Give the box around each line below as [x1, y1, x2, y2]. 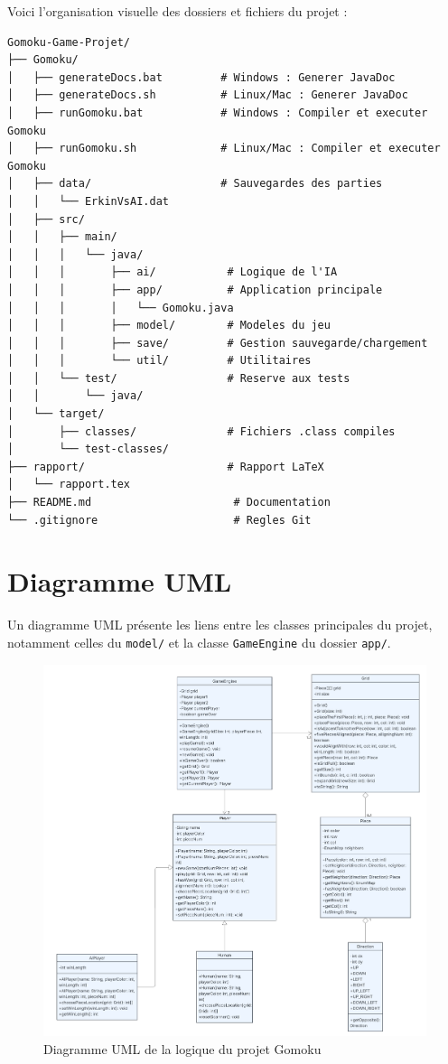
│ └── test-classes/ [7, 443, 169, 456]
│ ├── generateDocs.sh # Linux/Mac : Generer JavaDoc [7, 89, 408, 102]
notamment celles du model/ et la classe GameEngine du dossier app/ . [7, 632, 391, 651]
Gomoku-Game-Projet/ [7, 35, 131, 49]
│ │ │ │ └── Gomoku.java [7, 301, 234, 314]
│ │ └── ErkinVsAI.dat [7, 194, 169, 208]
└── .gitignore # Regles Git [7, 513, 312, 527]
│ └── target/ [7, 407, 105, 421]
